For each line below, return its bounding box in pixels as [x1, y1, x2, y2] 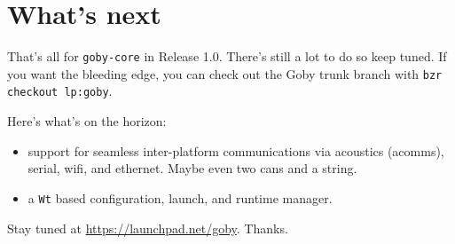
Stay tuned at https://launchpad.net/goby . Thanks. [7, 218, 288, 237]
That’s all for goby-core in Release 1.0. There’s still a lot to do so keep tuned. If [7, 47, 447, 66]
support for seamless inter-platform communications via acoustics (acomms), [27, 141, 444, 160]
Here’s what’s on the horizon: [7, 112, 167, 130]
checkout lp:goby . [7, 82, 113, 100]
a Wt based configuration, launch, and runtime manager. [27, 188, 333, 207]
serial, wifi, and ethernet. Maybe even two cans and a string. [27, 159, 357, 177]
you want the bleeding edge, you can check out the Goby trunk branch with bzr [7, 64, 443, 83]
